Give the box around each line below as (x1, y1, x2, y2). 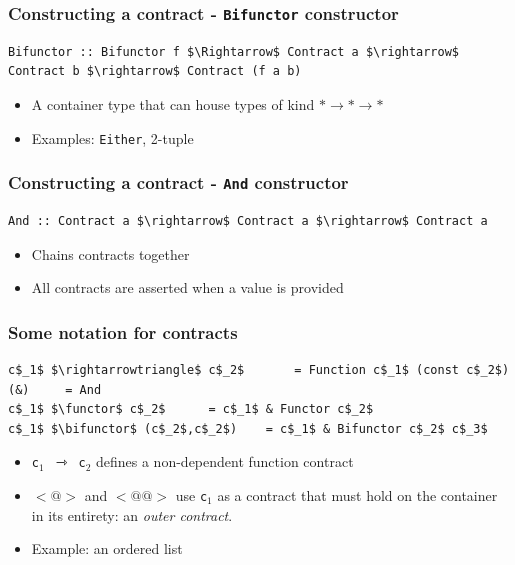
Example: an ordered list (31, 538, 183, 559)
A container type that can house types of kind (31, 93, 315, 114)
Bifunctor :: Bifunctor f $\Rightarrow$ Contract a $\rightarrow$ (8, 44, 460, 59)
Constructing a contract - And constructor (8, 170, 349, 195)
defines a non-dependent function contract (95, 451, 354, 472)
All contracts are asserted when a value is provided (31, 277, 344, 298)
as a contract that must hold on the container (217, 485, 498, 506)
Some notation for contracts (8, 319, 238, 344)
